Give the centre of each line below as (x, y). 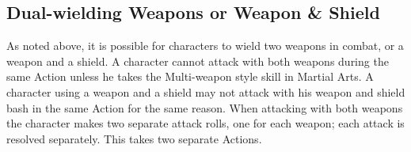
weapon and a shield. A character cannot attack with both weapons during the (198, 61)
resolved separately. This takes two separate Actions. (134, 138)
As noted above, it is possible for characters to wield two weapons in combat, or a (205, 46)
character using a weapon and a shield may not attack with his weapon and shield (206, 91)
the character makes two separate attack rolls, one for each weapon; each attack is (205, 123)
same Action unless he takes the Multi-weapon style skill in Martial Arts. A (190, 76)
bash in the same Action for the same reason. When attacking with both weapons (205, 107)
